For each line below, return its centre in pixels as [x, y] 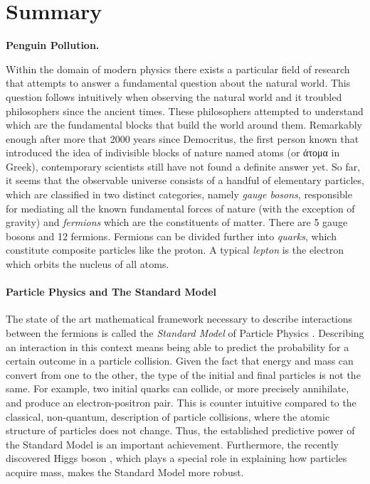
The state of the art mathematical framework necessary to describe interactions [179, 319]
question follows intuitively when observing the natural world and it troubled [174, 96]
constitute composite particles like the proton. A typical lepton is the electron [175, 250]
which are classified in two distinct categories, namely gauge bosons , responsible [179, 194]
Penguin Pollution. [53, 45]
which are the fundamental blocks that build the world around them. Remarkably [184, 125]
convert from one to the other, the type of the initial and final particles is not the [183, 374]
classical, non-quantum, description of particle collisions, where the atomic [168, 416]
